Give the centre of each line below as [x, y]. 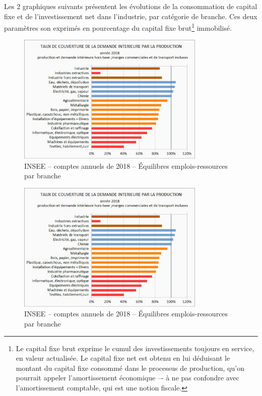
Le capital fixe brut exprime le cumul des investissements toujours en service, [135, 348]
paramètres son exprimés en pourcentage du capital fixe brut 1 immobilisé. [118, 27]
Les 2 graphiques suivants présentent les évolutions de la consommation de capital [131, 6]
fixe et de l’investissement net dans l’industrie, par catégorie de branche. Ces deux [131, 16]
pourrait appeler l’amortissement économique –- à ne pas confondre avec [127, 378]
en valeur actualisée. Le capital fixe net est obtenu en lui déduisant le [123, 358]
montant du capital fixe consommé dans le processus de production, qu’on [130, 368]
